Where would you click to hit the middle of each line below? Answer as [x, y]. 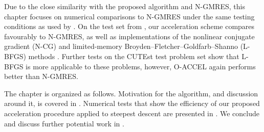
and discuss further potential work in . [64, 123]
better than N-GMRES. [41, 76]
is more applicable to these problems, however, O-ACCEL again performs [141, 66]
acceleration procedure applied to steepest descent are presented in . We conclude [132, 113]
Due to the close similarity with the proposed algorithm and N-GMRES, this [125, 6]
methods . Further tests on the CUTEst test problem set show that [134, 56]
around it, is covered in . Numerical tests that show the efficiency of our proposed [132, 103]
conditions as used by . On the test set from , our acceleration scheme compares [129, 26]
